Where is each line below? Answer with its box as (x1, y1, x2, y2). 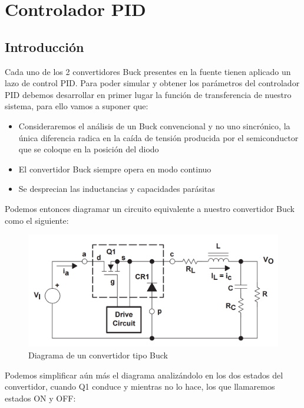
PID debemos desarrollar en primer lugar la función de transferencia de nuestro (5, 88, 292, 100)
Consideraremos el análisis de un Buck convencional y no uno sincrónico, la (18, 119, 290, 132)
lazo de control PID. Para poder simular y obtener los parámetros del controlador (5, 77, 300, 89)
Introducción (5, 37, 84, 56)
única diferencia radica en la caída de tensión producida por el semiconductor (18, 131, 299, 143)
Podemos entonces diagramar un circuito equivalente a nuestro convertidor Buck (5, 202, 295, 214)
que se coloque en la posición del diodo (18, 143, 159, 155)
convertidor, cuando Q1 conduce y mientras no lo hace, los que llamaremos (5, 380, 275, 393)
